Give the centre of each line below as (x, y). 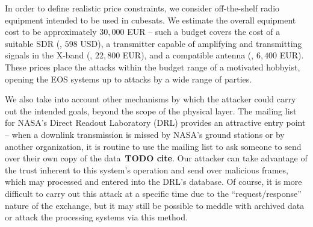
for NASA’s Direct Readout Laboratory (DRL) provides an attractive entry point (155, 123)
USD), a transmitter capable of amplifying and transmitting (191, 43)
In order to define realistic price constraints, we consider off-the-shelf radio (142, 8)
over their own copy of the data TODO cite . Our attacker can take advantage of (156, 158)
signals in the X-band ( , (49, 55)
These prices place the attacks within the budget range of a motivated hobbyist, (153, 67)
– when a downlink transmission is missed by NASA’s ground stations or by (145, 134)
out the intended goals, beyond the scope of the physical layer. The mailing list (151, 110)
